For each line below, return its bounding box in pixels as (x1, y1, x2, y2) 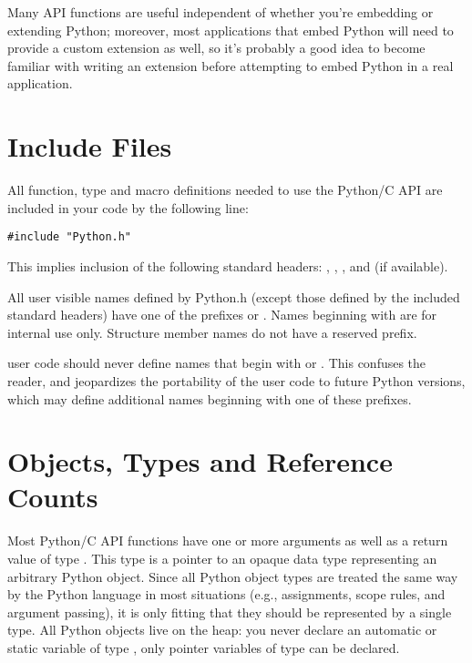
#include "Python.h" (7, 230, 132, 244)
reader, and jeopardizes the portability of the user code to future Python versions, (7, 371, 466, 390)
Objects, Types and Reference (7, 443, 393, 480)
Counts (7, 478, 98, 515)
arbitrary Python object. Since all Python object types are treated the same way (7, 566, 458, 586)
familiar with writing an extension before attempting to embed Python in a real (7, 56, 454, 75)
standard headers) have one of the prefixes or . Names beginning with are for (7, 305, 437, 324)
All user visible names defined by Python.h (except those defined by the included (7, 287, 460, 306)
